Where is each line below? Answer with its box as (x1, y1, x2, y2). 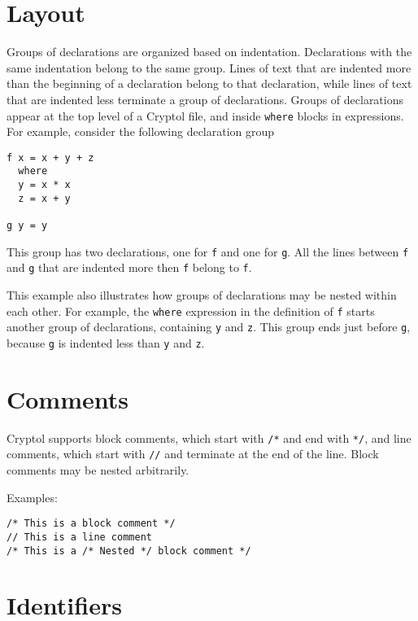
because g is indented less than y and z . (7, 334, 205, 351)
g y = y (7, 220, 48, 232)
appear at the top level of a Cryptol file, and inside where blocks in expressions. (7, 107, 404, 124)
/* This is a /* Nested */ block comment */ (7, 544, 251, 557)
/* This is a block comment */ (7, 518, 176, 530)
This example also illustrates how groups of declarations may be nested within (7, 286, 397, 303)
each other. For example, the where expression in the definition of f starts (7, 302, 375, 319)
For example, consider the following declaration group (7, 123, 275, 140)
